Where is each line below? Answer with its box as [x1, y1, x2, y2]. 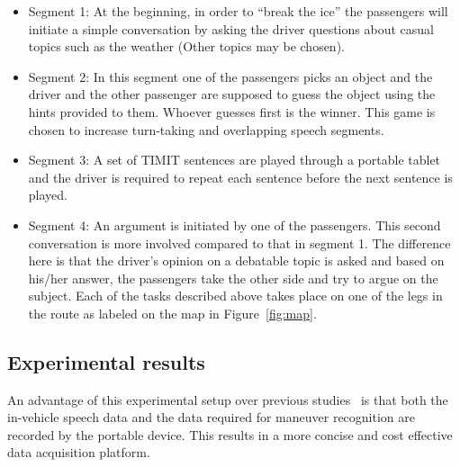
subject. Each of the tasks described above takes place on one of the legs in [28, 286, 443, 305]
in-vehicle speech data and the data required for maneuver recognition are [7, 408, 415, 427]
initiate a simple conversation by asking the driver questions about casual [28, 19, 434, 38]
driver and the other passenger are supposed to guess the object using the [28, 85, 436, 103]
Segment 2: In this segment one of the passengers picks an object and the [28, 67, 433, 85]
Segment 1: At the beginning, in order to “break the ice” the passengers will [28, 2, 448, 20]
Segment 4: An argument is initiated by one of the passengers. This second [28, 215, 441, 234]
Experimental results [7, 347, 205, 375]
